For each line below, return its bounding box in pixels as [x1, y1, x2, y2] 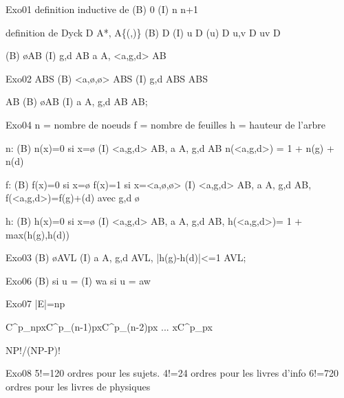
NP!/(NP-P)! [6, 342, 61, 357]
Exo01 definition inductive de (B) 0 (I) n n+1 [6, 2, 199, 16]
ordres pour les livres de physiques [6, 379, 151, 393]
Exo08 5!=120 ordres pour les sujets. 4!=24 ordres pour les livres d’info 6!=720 [6, 366, 339, 380]
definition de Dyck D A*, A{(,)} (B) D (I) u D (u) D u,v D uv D [6, 25, 281, 39]
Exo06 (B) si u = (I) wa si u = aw [6, 273, 151, 287]
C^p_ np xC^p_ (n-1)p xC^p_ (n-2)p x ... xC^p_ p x [6, 319, 213, 333]
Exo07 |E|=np [6, 296, 65, 311]
